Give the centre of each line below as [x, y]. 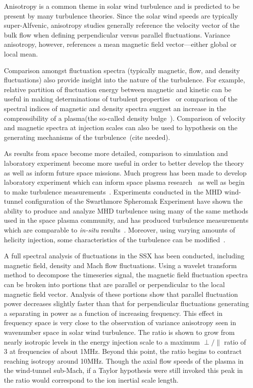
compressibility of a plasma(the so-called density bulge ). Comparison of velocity [125, 118]
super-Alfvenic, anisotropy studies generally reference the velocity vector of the [122, 25]
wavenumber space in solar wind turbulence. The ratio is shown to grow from [119, 332]
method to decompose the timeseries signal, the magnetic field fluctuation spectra [126, 275]
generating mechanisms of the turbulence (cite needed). [87, 137]
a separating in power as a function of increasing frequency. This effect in [113, 313]
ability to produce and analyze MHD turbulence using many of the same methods [126, 210]
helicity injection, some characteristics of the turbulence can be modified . [115, 239]
